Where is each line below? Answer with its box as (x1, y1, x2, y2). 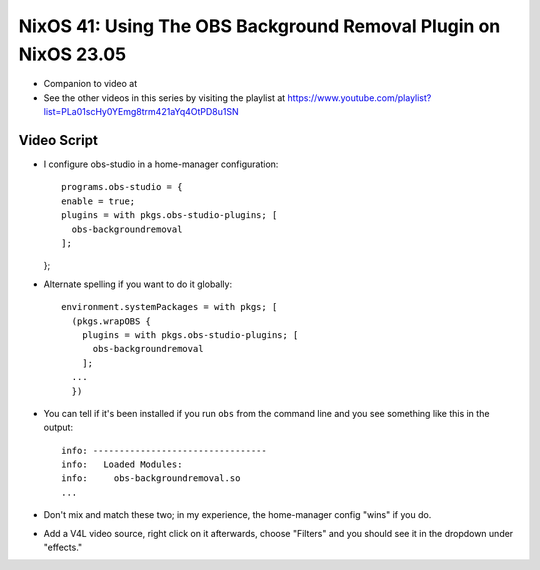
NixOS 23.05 (18, 43, 127, 65)
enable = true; (61, 195, 136, 207)
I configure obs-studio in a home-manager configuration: (43, 158, 279, 170)
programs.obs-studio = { (61, 181, 183, 193)
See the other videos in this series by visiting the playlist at (43, 91, 286, 104)
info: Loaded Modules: (61, 459, 183, 470)
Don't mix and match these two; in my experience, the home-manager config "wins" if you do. (43, 509, 432, 521)
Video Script (18, 131, 99, 149)
